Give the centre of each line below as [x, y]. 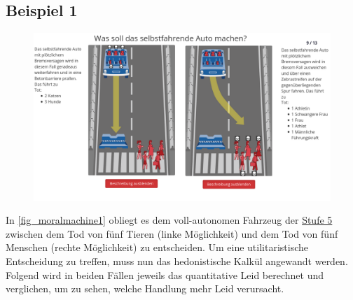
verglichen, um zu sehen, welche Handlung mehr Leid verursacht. [145, 288]
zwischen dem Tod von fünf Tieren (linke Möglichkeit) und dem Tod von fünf [172, 233]
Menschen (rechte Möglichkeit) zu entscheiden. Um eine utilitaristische [157, 247]
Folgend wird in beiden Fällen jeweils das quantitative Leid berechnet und [165, 274]
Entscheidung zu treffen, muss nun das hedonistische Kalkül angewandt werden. [177, 260]
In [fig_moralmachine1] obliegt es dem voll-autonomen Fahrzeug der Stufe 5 [169, 220]
